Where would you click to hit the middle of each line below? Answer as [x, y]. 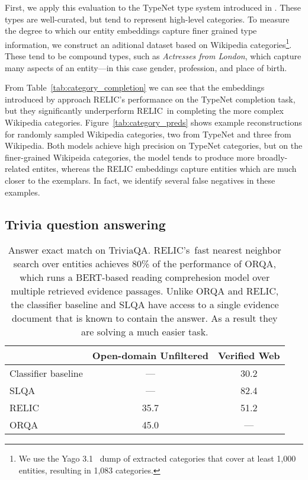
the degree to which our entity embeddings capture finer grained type [131, 31]
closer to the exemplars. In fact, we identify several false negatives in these [140, 180]
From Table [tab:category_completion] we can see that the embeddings [135, 87]
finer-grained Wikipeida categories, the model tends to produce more [130, 157]
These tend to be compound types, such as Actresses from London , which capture [153, 56]
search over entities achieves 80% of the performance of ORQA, [145, 264]
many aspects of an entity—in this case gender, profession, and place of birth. [146, 67]
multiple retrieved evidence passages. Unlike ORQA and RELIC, [145, 291]
